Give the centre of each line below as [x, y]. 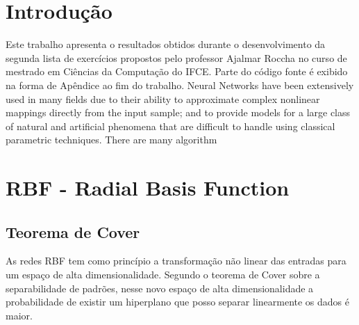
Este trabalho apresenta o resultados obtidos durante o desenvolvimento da [166, 44]
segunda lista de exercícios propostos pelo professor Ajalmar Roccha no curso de [176, 57]
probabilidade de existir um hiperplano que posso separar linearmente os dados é [177, 302]
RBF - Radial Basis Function [148, 188]
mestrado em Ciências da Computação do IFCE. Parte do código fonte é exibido [177, 71]
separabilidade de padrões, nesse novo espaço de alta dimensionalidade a [160, 288]
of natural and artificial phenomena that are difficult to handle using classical [170, 126]
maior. [19, 315]
